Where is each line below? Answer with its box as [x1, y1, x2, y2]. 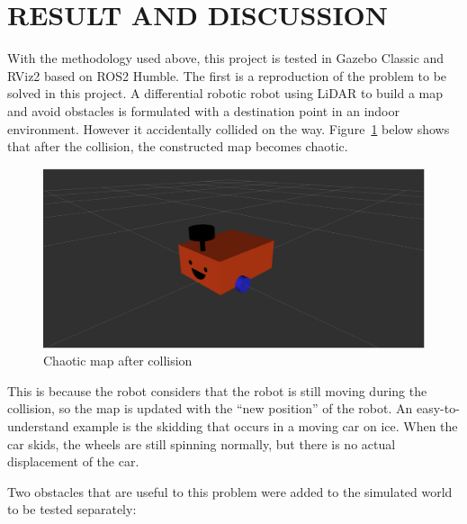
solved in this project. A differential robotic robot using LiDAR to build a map [7, 84, 444, 103]
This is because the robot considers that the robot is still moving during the [7, 381, 427, 400]
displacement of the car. [7, 452, 139, 471]
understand [7, 417, 69, 436]
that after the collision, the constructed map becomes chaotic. [7, 137, 348, 156]
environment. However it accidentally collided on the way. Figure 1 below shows [7, 119, 450, 138]
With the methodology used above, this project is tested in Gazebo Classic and [7, 49, 445, 68]
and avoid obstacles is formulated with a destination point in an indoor [7, 101, 400, 120]
